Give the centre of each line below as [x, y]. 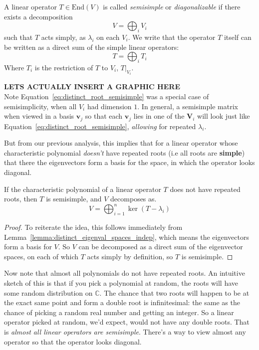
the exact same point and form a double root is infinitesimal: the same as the [122, 302]
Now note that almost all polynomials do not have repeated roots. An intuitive [125, 273]
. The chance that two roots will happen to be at [174, 292]
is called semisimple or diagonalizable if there [172, 6]
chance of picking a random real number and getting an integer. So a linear [119, 312]
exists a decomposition [38, 16]
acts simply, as [63, 37]
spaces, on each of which [41, 256]
